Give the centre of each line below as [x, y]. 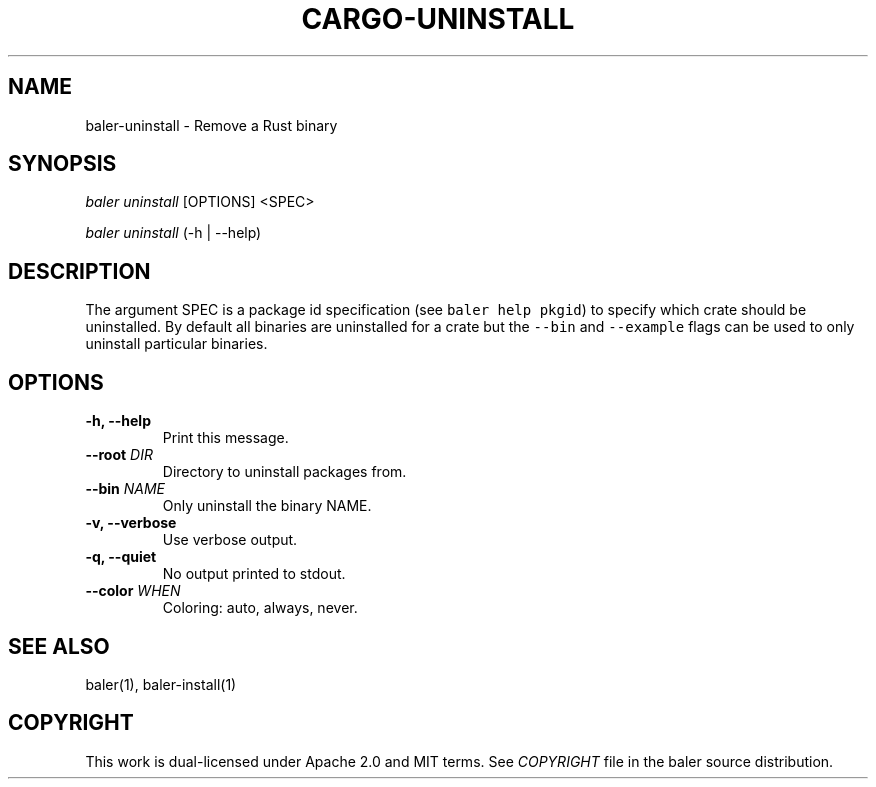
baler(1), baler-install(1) [161, 684]
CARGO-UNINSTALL [438, 19]
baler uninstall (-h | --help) [173, 233]
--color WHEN [133, 591]
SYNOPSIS [62, 164]
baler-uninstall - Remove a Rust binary [211, 125]
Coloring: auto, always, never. [260, 608]
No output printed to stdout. [254, 574]
